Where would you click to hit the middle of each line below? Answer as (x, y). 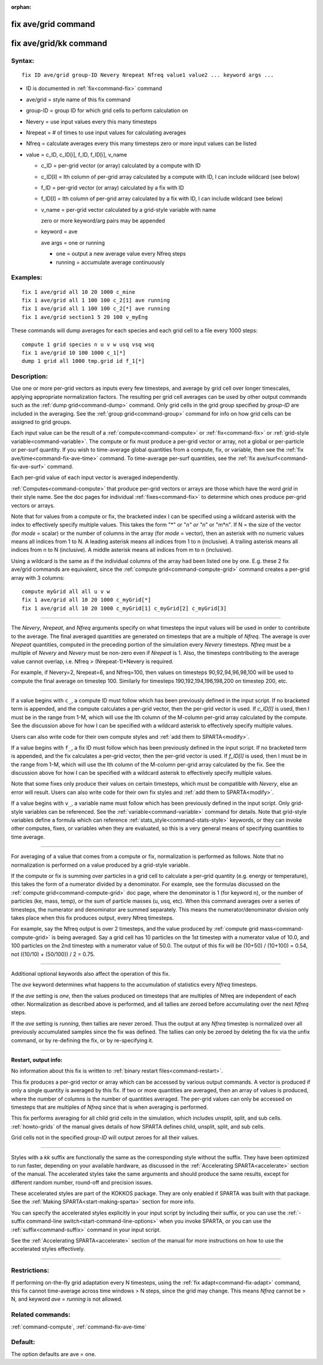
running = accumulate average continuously (110, 262)
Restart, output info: (37, 1060)
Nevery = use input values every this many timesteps (92, 121)
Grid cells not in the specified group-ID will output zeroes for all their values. (105, 1138)
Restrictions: (30, 1270)
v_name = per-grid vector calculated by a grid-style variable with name (129, 209)
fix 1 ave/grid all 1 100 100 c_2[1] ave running (96, 300)
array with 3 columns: (38, 578)
